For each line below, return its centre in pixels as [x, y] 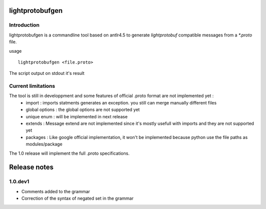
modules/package [44, 144]
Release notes [31, 167]
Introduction [24, 25]
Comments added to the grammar [56, 191]
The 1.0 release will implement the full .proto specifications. [69, 153]
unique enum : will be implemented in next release [77, 116]
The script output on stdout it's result [47, 73]
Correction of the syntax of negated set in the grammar [78, 198]
